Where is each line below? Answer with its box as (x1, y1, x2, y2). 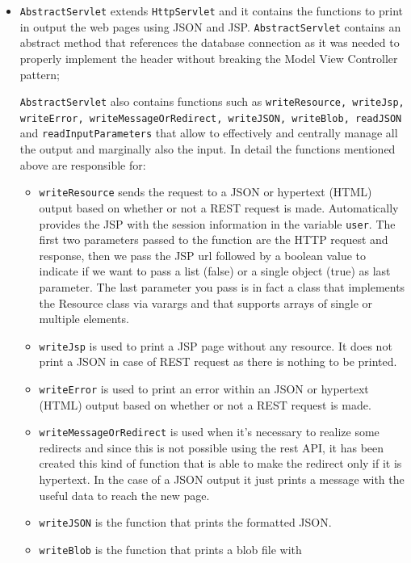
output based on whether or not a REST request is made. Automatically (39, 199, 399, 216)
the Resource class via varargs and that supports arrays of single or (39, 294, 373, 311)
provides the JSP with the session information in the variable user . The (39, 215, 396, 232)
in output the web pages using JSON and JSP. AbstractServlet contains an (19, 18, 401, 35)
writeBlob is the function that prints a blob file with (39, 540, 302, 557)
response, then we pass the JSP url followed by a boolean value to (39, 246, 367, 263)
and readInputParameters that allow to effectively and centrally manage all (19, 124, 398, 141)
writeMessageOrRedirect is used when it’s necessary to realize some (39, 423, 380, 440)
